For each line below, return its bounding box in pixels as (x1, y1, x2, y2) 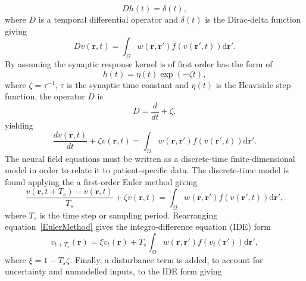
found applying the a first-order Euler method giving (5, 175, 198, 188)
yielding (5, 118, 33, 131)
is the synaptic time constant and (67, 78, 189, 90)
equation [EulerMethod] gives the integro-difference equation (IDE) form (5, 220, 271, 233)
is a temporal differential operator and (38, 13, 179, 25)
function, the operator (5, 90, 85, 102)
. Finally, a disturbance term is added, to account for (70, 253, 263, 266)
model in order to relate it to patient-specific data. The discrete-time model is (5, 164, 289, 176)
